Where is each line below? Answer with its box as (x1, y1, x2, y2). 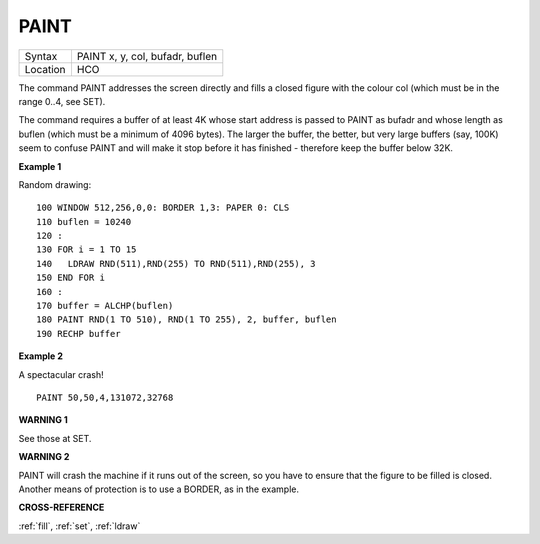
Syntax (24, 49, 58, 63)
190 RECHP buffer (36, 328, 121, 339)
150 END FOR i (36, 272, 105, 284)
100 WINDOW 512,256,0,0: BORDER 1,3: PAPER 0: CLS (36, 202, 290, 214)
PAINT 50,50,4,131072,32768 (36, 391, 174, 403)
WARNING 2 (18, 451, 70, 463)
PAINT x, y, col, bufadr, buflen (76, 49, 218, 63)
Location (24, 62, 66, 76)
